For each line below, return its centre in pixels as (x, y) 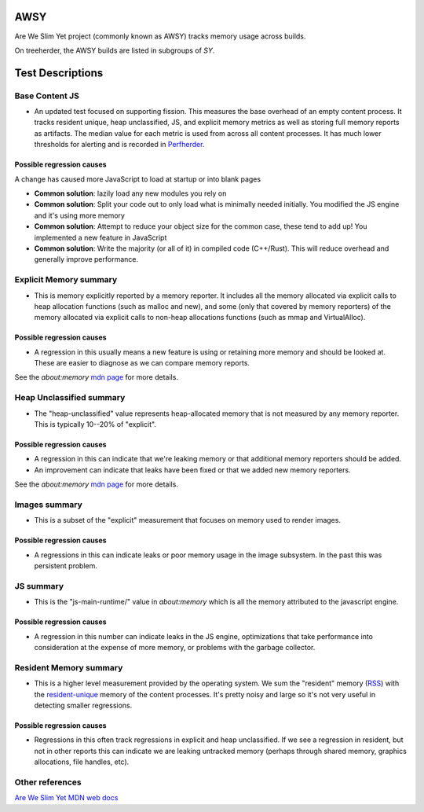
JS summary (39, 586)
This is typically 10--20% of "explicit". (95, 424)
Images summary (48, 505)
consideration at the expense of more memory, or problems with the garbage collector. (175, 647)
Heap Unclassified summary (70, 398)
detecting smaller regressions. (83, 705)
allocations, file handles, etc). (82, 762)
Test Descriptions (59, 73)
